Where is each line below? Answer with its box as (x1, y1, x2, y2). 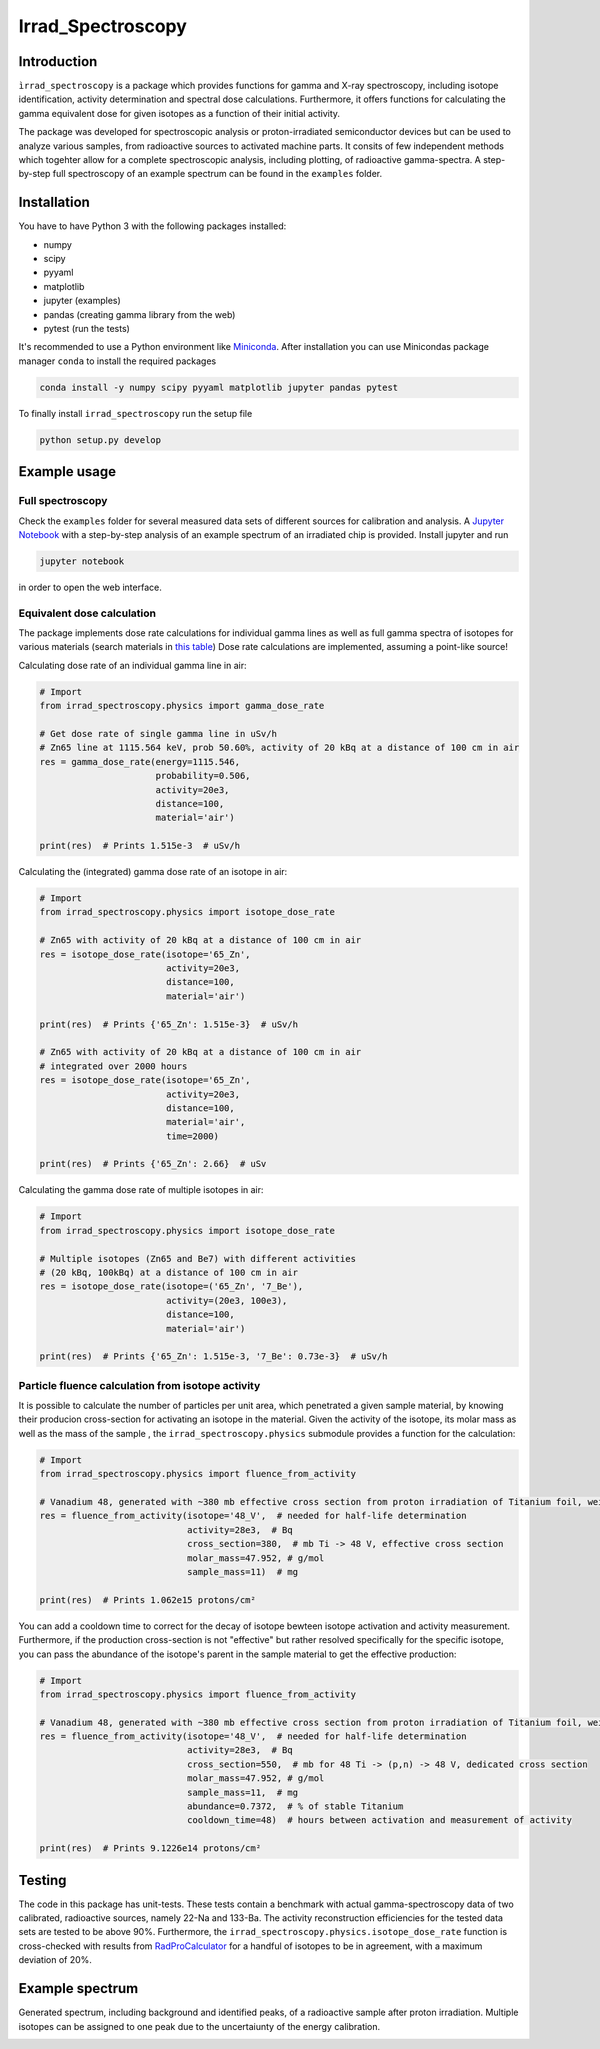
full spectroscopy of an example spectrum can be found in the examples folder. (52, 168, 383, 180)
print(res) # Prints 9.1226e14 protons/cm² (39, 1843, 262, 1854)
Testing (18, 1871, 67, 1889)
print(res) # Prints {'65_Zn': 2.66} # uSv (39, 1158, 267, 1170)
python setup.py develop (39, 434, 162, 445)
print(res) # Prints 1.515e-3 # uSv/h (39, 840, 240, 852)
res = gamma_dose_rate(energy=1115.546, (39, 756, 240, 767)
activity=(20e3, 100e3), (165, 1295, 288, 1306)
